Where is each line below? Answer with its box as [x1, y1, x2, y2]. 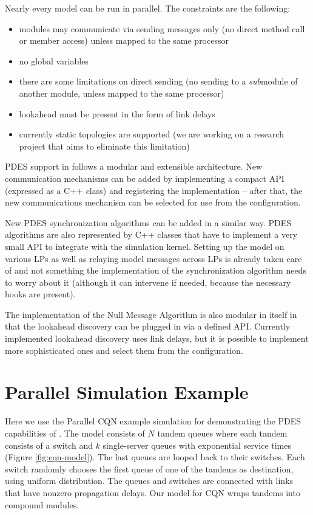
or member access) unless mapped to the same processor [19, 34, 229, 47]
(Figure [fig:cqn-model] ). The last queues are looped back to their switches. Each [5, 451, 305, 463]
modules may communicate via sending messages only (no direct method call [19, 22, 305, 35]
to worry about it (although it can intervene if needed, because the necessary [5, 275, 291, 288]
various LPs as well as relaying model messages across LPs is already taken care [5, 252, 302, 264]
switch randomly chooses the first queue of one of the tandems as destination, [5, 462, 294, 475]
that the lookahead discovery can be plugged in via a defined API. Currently [5, 320, 291, 333]
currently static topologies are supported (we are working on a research [19, 128, 284, 140]
